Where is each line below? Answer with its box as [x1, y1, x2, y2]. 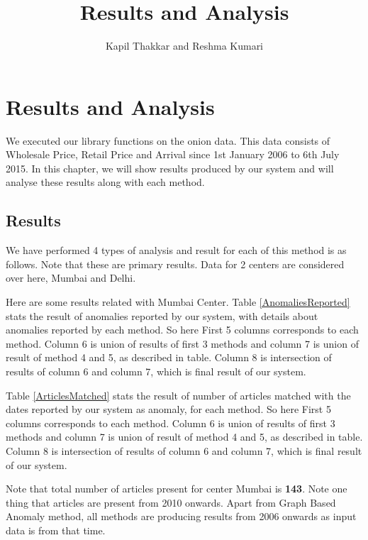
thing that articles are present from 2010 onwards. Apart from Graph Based [6, 495, 336, 509]
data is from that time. [6, 522, 106, 537]
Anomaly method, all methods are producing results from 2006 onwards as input [6, 509, 357, 524]
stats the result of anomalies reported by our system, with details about [6, 308, 318, 323]
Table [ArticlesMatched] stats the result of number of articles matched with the [6, 387, 351, 402]
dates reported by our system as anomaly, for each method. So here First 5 [6, 402, 331, 417]
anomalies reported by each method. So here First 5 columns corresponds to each [6, 322, 359, 337]
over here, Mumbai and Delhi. [6, 270, 136, 285]
